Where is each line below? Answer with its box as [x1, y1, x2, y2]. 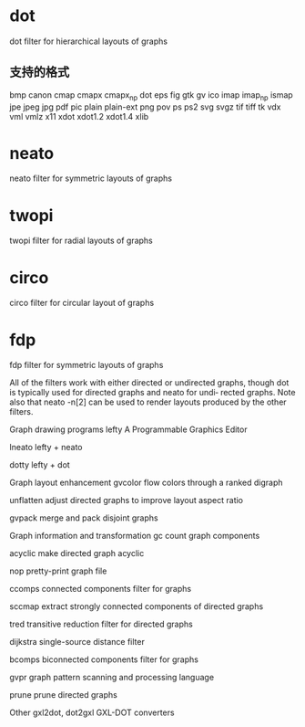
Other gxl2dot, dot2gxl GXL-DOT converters [9, 707, 175, 718]
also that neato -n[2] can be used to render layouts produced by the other [9, 396, 287, 407]
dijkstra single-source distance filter [9, 637, 146, 648]
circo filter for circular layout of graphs [9, 298, 155, 309]
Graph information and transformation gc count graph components [9, 531, 260, 542]
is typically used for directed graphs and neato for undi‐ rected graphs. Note [9, 387, 296, 398]
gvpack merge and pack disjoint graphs [9, 512, 158, 523]
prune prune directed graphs [9, 690, 118, 701]
